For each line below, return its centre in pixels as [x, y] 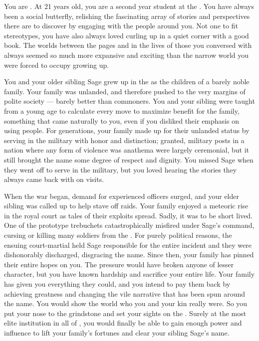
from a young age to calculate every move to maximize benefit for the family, [122, 110]
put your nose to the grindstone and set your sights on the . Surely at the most [125, 313]
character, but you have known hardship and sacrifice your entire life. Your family [129, 274]
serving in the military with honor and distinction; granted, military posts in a [124, 140]
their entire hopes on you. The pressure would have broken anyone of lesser [119, 264]
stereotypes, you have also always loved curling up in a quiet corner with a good [127, 35]
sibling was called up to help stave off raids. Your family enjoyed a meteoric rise [126, 206]
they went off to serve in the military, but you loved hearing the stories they [121, 169]
